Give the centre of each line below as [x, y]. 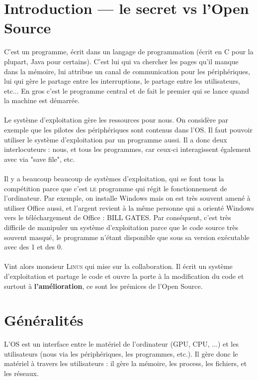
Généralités [44, 320]
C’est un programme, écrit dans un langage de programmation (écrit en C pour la [129, 52]
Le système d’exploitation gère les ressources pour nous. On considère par [116, 120]
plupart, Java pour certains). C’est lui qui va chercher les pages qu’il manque [121, 61]
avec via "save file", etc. [40, 159]
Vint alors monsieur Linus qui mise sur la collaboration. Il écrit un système [118, 266]
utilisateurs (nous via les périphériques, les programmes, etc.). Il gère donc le [121, 353]
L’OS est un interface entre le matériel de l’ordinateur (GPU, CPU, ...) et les [121, 344]
